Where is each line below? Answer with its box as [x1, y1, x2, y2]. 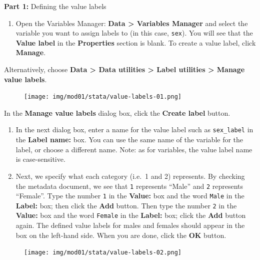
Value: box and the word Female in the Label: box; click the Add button [15, 210, 246, 220]
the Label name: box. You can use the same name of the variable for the [15, 134, 243, 145]
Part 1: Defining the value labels [4, 1, 106, 11]
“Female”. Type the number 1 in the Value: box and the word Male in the [15, 190, 244, 201]
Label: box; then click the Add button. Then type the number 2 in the [15, 200, 237, 210]
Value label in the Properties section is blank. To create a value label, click [15, 37, 256, 48]
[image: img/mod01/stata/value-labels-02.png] [24, 249, 181, 256]
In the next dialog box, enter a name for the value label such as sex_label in [15, 124, 253, 135]
